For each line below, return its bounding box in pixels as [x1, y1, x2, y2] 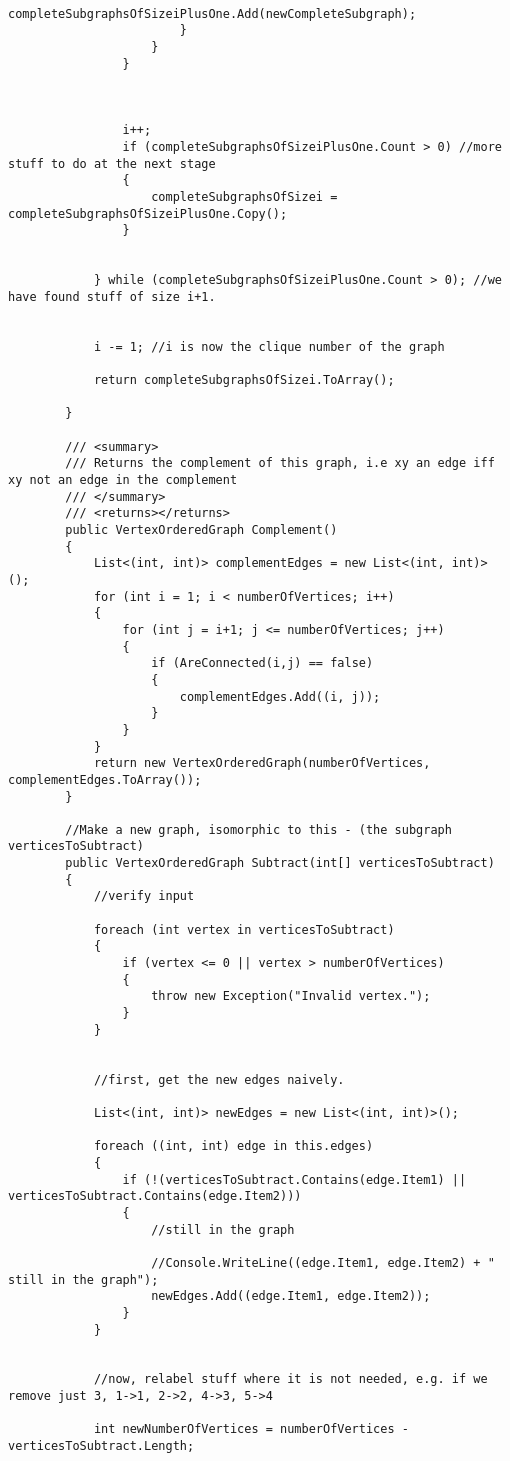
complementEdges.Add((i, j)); [179, 689, 381, 704]
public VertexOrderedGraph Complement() [65, 523, 338, 537]
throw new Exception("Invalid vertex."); [151, 989, 431, 1004]
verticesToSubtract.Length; [8, 1439, 195, 1454]
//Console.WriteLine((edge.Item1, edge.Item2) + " [151, 1255, 495, 1270]
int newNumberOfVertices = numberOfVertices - [93, 1422, 409, 1437]
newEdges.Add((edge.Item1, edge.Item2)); [151, 1289, 431, 1304]
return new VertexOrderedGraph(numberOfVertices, [93, 756, 431, 771]
